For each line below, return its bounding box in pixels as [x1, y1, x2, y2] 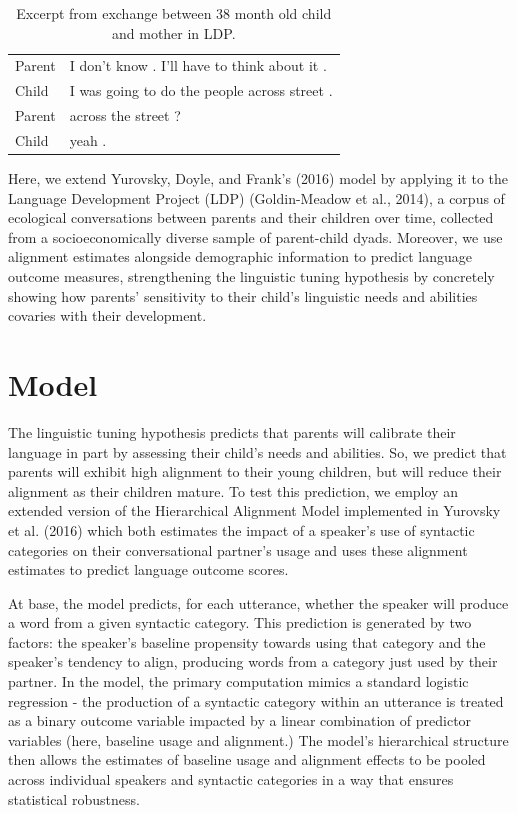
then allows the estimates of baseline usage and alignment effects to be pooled [8, 749, 486, 770]
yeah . [69, 129, 107, 150]
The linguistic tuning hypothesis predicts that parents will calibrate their [8, 421, 456, 442]
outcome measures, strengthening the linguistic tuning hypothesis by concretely [8, 266, 495, 287]
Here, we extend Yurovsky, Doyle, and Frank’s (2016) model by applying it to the [8, 168, 509, 189]
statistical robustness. [8, 788, 140, 809]
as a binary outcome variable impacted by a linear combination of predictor [8, 710, 472, 731]
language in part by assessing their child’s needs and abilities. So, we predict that [8, 441, 507, 462]
